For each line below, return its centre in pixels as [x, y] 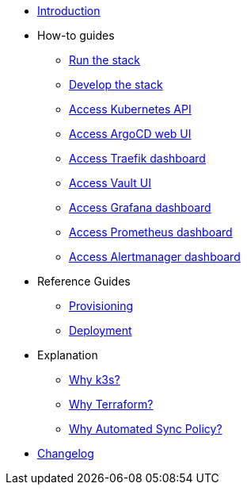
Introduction [69, 11]
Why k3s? [95, 380]
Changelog [66, 453]
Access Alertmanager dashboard [155, 257]
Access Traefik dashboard [137, 158]
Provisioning [101, 306]
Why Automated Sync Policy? [146, 429]
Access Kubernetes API [130, 109]
